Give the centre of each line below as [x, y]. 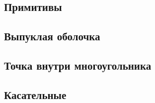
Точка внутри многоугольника [78, 65]
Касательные [35, 94]
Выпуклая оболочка [52, 36]
